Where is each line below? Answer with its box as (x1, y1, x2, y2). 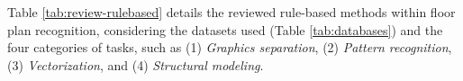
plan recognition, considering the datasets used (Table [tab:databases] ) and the (7, 20, 443, 39)
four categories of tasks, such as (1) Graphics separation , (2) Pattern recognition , (7, 38, 452, 57)
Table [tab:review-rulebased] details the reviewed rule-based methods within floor (7, 3, 456, 21)
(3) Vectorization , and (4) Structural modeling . (7, 55, 264, 74)
